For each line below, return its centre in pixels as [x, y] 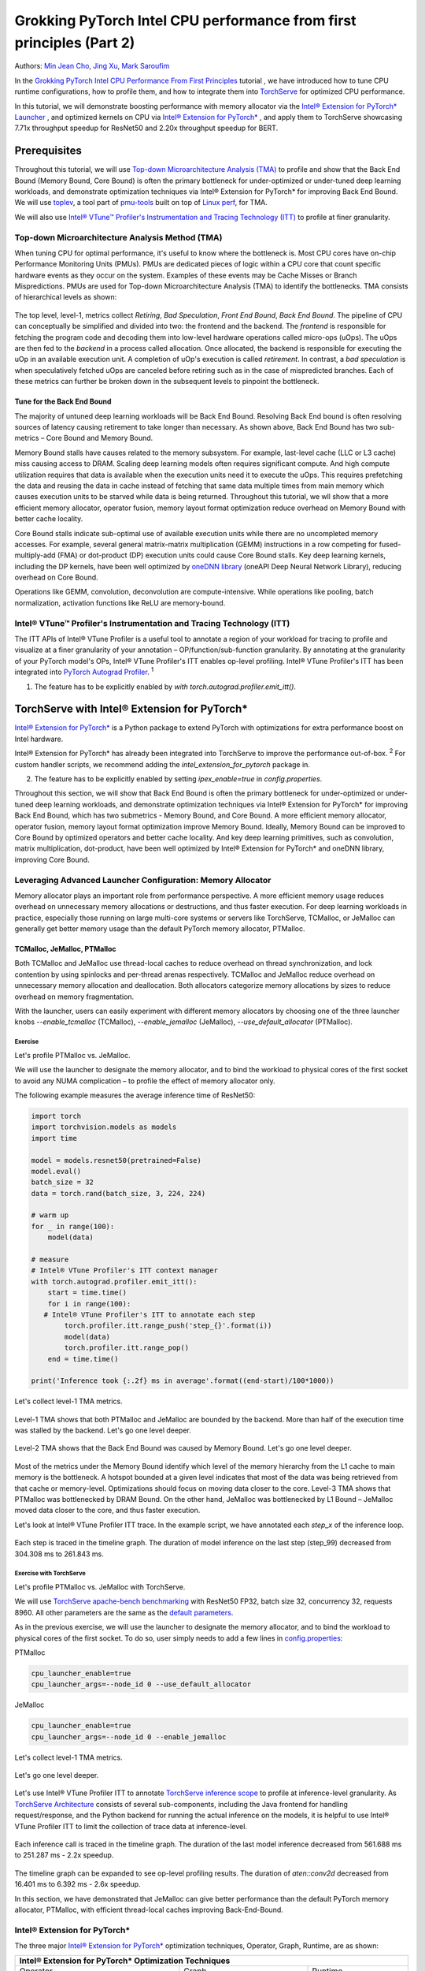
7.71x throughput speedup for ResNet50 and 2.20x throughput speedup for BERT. [146, 128]
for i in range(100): [89, 1304]
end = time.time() [83, 1359]
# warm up [50, 1215]
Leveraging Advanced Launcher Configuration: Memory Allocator [143, 880]
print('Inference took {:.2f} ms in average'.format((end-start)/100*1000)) [183, 1381]
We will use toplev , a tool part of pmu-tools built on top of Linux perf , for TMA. [141, 203]
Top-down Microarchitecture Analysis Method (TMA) [118, 237]
